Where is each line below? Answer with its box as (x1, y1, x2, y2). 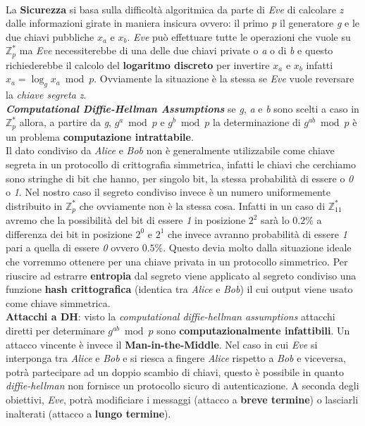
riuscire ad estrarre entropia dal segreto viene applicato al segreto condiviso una (6, 268, 357, 282)
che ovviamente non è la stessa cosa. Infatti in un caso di (79, 198, 326, 213)
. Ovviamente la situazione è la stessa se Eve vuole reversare (94, 71, 354, 86)
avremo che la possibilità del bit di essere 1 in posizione (6, 213, 246, 227)
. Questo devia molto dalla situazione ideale (163, 240, 352, 255)
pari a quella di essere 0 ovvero (6, 240, 140, 255)
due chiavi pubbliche (6, 29, 94, 44)
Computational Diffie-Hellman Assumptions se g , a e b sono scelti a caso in (6, 101, 359, 115)
